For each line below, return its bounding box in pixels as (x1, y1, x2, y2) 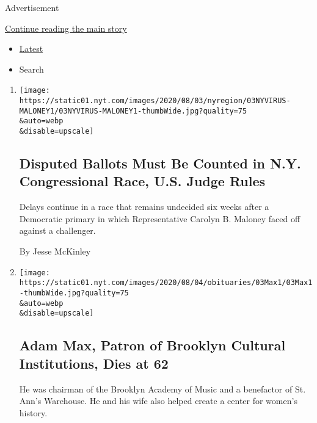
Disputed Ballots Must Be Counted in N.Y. (19, 154, 301, 173)
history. (19, 406, 48, 419)
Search (19, 62, 44, 75)
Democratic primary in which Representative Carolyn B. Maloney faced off (19, 212, 301, 225)
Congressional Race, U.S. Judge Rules (19, 172, 266, 190)
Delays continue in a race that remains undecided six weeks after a (19, 200, 269, 213)
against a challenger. (19, 224, 96, 237)
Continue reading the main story (5, 21, 127, 34)
